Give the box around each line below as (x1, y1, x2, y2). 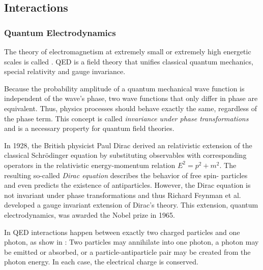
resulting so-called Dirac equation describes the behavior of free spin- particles (4, 170, 248, 180)
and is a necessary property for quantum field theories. (4, 123, 174, 133)
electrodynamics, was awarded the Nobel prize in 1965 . (4, 209, 175, 220)
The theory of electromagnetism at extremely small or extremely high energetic (4, 46, 251, 56)
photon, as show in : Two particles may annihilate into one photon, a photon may (4, 237, 259, 247)
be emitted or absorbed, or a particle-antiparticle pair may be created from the (4, 246, 251, 257)
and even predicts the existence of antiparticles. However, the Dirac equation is (4, 180, 251, 190)
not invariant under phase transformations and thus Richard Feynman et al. (4, 189, 241, 200)
